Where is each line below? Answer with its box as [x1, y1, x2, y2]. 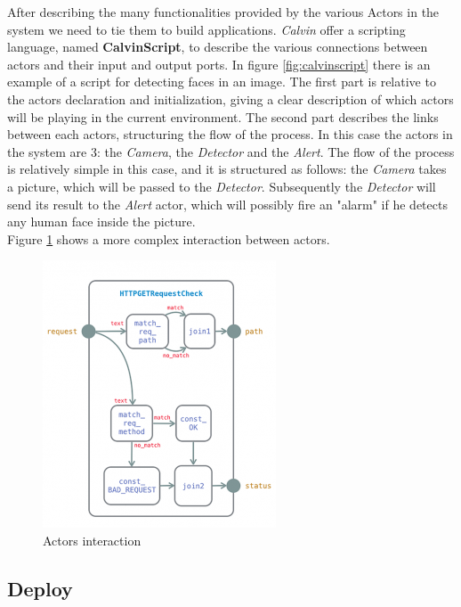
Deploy [7, 574, 73, 602]
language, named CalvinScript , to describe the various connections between [7, 37, 428, 56]
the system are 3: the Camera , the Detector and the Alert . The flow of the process [7, 142, 455, 160]
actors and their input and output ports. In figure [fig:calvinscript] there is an [7, 54, 431, 73]
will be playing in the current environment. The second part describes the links [7, 107, 439, 126]
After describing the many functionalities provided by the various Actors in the [7, 3, 440, 21]
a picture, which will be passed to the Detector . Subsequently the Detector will [7, 176, 436, 195]
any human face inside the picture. [7, 212, 196, 231]
